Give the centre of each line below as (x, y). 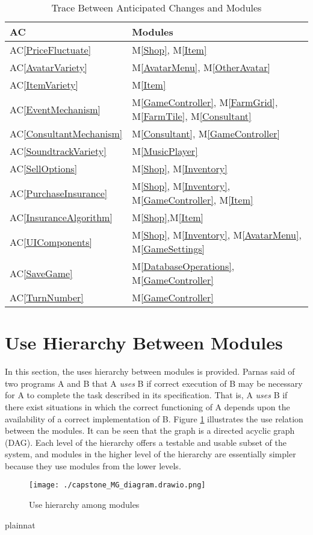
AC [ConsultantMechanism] (66, 133)
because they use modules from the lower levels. (93, 465)
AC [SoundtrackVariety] (58, 151)
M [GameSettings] (168, 249)
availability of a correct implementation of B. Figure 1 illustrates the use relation (154, 418)
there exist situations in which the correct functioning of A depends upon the (147, 406)
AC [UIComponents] (51, 242)
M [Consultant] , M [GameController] (206, 133)
